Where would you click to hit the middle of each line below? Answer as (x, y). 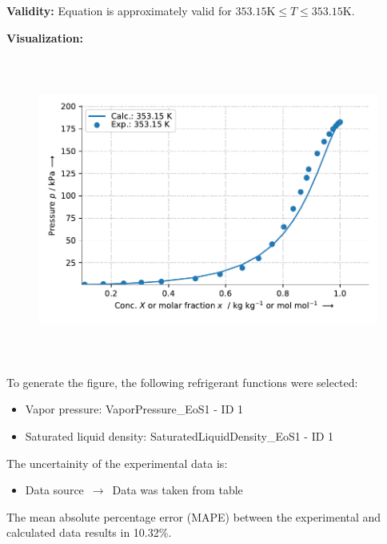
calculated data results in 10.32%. (89, 532)
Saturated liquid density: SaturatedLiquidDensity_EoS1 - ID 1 (180, 435)
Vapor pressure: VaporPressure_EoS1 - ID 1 (134, 409)
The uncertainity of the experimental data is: (117, 463)
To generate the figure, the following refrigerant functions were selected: (182, 382)
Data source (54, 490)
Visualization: (45, 37)
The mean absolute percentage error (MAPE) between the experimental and (194, 516)
